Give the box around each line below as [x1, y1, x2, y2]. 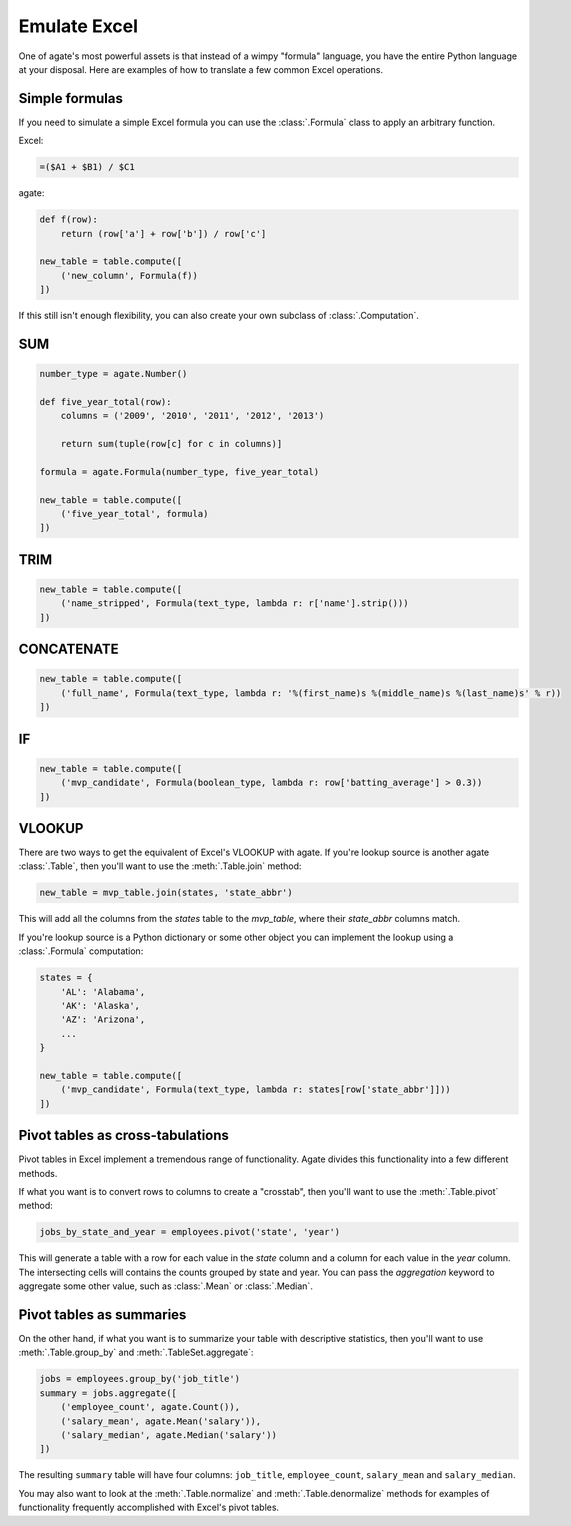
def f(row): [39, 214, 99, 225]
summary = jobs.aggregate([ [39, 1387, 177, 1399]
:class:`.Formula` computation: [18, 945, 144, 957]
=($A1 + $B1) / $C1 [39, 161, 135, 173]
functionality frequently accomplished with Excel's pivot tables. [18, 1501, 280, 1514]
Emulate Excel [18, 15, 139, 37]
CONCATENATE [18, 641, 119, 658]
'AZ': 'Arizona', [60, 1014, 146, 1025]
